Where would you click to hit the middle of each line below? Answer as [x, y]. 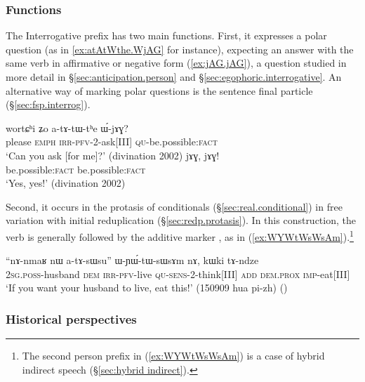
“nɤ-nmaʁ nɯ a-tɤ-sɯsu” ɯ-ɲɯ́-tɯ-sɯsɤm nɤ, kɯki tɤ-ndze [132, 260]
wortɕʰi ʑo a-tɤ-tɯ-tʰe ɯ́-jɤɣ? [67, 127]
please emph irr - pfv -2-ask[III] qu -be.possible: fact [112, 141]
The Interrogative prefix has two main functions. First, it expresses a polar [166, 35]
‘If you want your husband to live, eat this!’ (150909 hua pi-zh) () [147, 288]
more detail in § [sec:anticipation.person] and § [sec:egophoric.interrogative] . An [174, 77]
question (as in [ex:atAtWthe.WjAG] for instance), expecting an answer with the [180, 49]
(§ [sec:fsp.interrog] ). [48, 104]
